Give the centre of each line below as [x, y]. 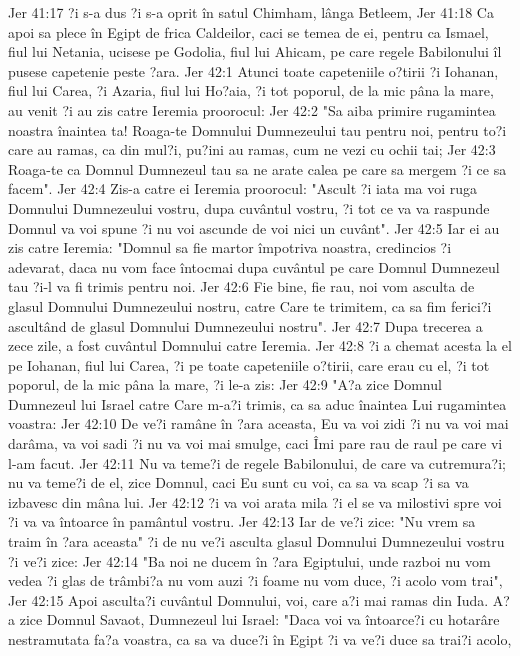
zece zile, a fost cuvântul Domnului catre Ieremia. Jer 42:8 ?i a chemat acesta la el [260, 345]
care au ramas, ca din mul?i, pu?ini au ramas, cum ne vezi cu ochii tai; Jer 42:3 [252, 149]
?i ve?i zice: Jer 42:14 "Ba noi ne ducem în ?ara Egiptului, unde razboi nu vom [249, 560]
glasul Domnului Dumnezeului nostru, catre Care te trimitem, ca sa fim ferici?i [250, 305]
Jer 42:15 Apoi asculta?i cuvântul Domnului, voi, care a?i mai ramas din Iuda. [248, 599]
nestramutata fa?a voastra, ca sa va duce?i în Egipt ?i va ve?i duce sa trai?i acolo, [260, 639]
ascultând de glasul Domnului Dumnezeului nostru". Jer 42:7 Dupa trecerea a [245, 325]
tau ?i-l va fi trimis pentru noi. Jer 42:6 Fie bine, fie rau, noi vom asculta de [241, 286]
